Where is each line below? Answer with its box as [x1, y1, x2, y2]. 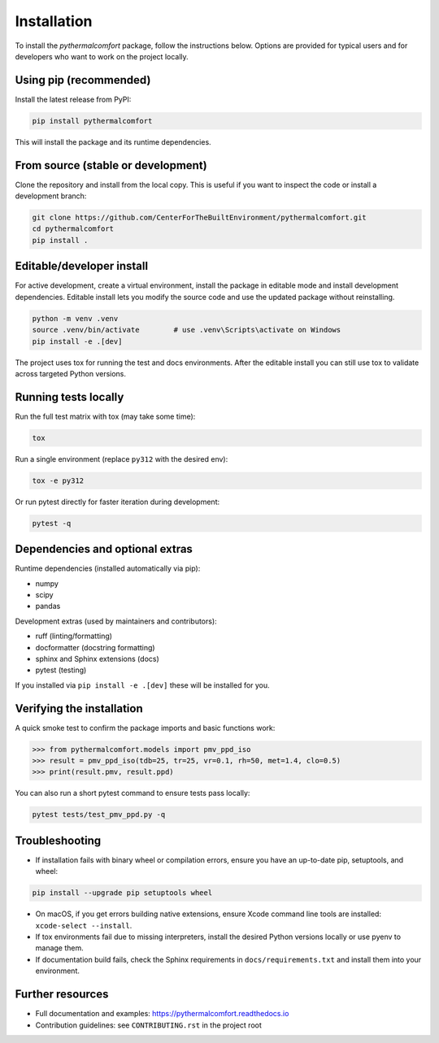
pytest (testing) [35, 665, 87, 675]
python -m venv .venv [32, 314, 119, 323]
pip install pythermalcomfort [32, 116, 153, 125]
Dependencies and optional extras [15, 542, 193, 556]
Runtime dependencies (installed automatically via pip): [15, 563, 201, 573]
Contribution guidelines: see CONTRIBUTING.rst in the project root [35, 1020, 262, 1030]
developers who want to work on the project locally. [15, 51, 189, 61]
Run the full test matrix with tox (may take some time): [15, 411, 196, 421]
